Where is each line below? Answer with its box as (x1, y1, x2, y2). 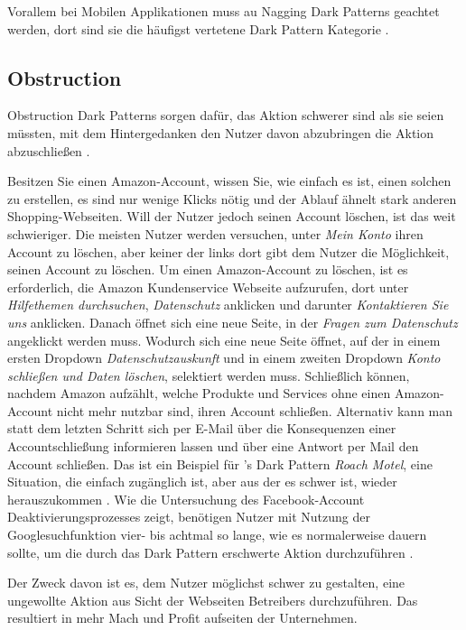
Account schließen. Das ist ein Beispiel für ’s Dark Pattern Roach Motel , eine (7, 454, 433, 473)
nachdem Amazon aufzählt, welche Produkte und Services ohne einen (7, 384, 391, 403)
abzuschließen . (7, 141, 90, 160)
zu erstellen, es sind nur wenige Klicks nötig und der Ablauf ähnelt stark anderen (7, 189, 457, 208)
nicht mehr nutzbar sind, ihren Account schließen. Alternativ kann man (56, 401, 453, 420)
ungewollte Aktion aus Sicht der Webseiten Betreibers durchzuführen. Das (7, 590, 418, 609)
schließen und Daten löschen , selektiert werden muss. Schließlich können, (7, 366, 410, 384)
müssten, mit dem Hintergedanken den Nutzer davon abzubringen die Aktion (7, 123, 434, 142)
